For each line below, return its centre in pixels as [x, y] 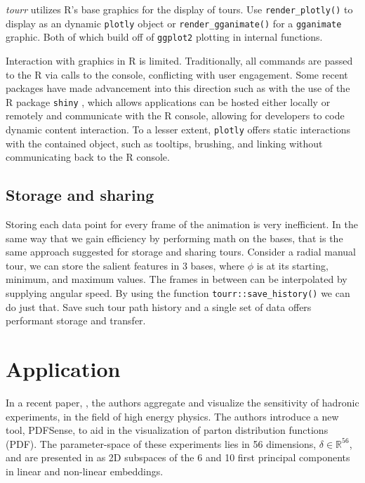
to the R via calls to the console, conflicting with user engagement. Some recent [177, 74]
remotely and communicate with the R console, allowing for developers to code [175, 115]
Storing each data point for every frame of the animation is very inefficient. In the [182, 224]
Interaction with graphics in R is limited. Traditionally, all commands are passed [179, 60]
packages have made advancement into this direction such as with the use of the [178, 88]
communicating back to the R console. [88, 157]
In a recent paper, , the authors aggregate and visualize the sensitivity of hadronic [182, 402]
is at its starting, [292, 265]
